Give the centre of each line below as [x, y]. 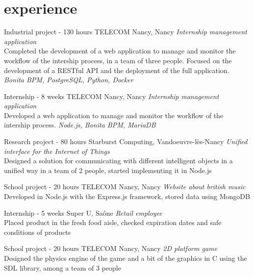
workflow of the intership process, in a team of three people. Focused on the [118, 60]
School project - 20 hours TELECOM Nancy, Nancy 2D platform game [111, 248]
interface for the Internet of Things [57, 151]
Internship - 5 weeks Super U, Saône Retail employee [83, 213]
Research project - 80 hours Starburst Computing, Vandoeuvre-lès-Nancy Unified [126, 141]
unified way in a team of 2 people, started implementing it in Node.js [108, 170]
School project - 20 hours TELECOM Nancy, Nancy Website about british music [125, 187]
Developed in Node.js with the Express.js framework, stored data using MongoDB [127, 196]
